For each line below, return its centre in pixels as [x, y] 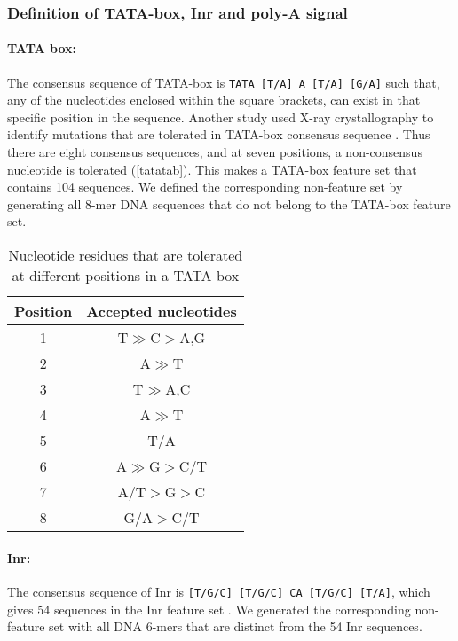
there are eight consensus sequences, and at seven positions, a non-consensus [215, 152]
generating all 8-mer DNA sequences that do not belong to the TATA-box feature [229, 203]
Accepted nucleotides [162, 311]
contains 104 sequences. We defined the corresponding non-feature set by [205, 187]
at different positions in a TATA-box [126, 276]
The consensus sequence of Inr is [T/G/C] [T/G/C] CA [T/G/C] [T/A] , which [219, 591]
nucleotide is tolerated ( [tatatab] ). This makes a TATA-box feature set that [212, 169]
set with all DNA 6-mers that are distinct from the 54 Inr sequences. [236, 626]
